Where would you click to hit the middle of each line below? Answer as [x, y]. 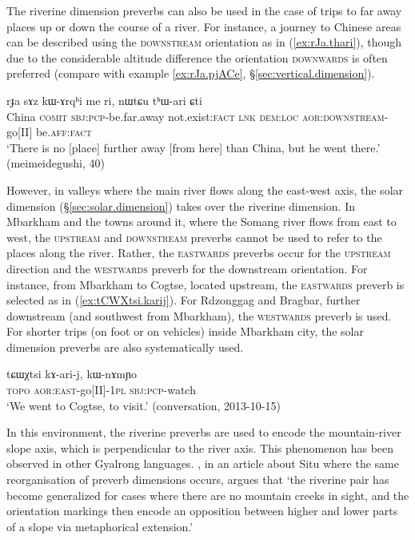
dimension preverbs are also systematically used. [125, 347]
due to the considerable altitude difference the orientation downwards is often [197, 57]
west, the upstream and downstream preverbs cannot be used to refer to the [194, 237]
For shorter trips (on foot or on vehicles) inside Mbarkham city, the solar [185, 331]
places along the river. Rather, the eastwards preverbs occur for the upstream [199, 253]
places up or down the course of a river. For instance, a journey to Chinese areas [204, 26]
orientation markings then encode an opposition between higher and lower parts [202, 511]
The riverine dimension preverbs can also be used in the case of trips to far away [204, 10]
